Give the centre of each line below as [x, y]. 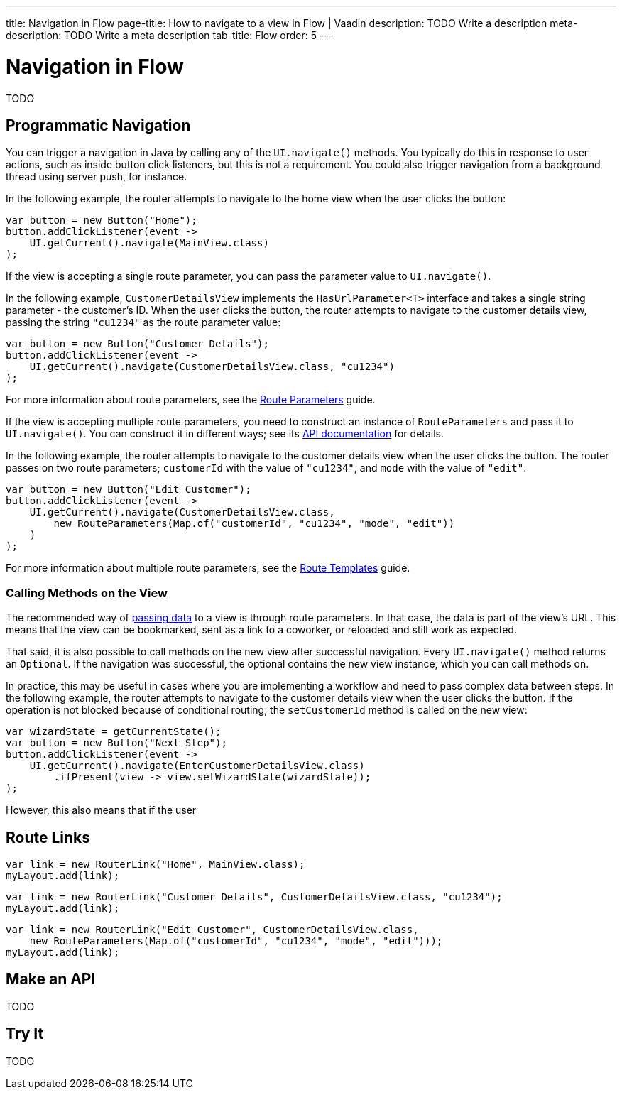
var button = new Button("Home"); [102, 220]
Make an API [51, 979]
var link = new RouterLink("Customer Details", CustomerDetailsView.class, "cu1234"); [254, 897]
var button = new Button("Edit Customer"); [129, 490]
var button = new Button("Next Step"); [116, 743]
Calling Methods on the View [87, 593]
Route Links [48, 837]
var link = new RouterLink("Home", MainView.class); [155, 864]
